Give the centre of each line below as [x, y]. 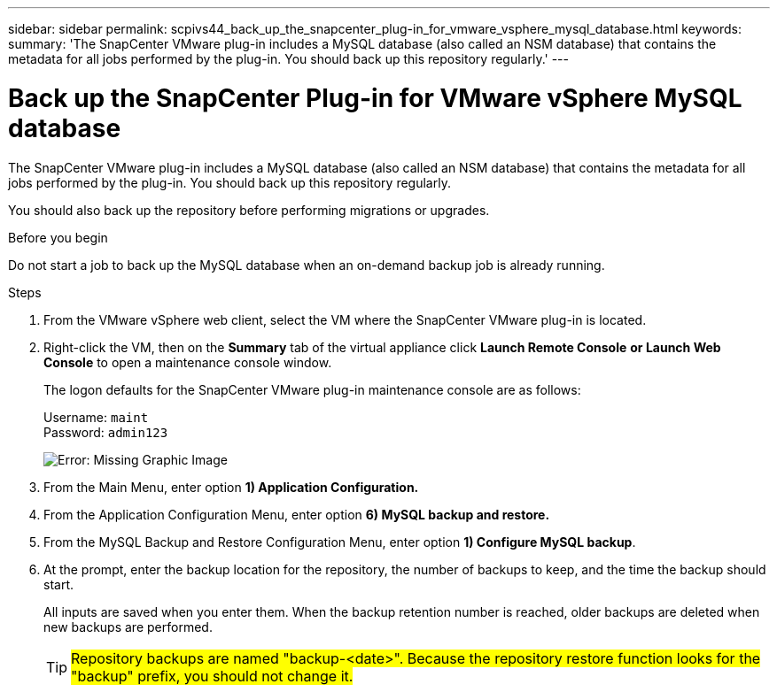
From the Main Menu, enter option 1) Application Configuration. [231, 487]
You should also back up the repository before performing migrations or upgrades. [249, 210]
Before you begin [58, 237]
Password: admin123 [106, 432]
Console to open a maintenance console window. [188, 362]
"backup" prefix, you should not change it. [212, 676]
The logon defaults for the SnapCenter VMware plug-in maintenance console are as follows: [312, 389]
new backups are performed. [128, 627]
